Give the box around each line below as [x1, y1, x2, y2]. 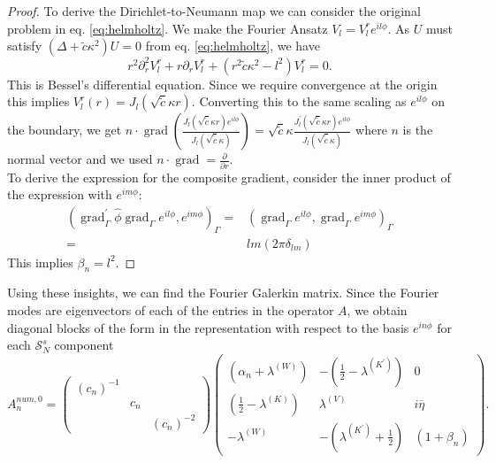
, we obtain [347, 301, 408, 320]
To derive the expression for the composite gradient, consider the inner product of [7, 167, 451, 186]
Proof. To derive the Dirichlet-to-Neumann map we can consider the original [7, 2, 421, 19]
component [54, 336, 114, 354]
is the [402, 120, 433, 139]
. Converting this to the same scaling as [191, 92, 407, 111]
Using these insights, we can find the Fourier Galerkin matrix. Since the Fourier [7, 283, 439, 302]
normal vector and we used [7, 150, 153, 168]
